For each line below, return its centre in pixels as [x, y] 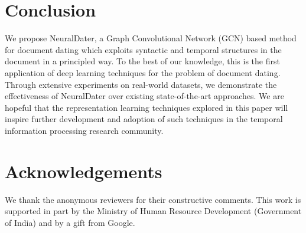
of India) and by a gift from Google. [70, 222]
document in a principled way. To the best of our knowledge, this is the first [142, 61]
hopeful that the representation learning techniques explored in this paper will [147, 107]
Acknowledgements [84, 171]
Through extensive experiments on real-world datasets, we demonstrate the [141, 84]
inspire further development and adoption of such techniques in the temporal [144, 119]
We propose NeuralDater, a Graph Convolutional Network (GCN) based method [151, 38]
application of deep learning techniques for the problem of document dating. [143, 72]
